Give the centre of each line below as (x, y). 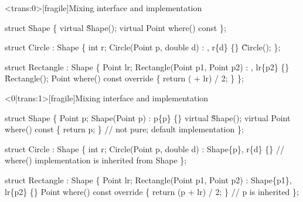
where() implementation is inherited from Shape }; (96, 160)
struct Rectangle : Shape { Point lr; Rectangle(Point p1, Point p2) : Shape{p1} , (148, 179)
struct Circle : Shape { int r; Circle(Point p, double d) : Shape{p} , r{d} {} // (144, 148)
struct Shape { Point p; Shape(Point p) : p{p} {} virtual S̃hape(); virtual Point (148, 117)
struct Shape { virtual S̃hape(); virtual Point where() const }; (115, 27)
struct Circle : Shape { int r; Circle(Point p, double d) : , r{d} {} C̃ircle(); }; (143, 47)
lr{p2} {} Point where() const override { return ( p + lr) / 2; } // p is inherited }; (152, 191)
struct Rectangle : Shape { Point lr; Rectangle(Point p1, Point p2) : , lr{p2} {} (147, 66)
